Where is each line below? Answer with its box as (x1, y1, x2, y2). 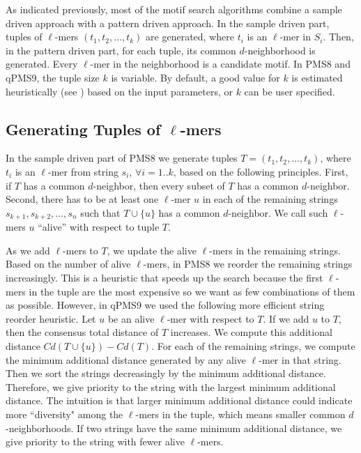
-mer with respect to (167, 311, 254, 325)
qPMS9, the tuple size (6, 70, 100, 84)
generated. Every (6, 56, 78, 71)
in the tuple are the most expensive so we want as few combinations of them (29, 284, 355, 298)
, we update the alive (107, 243, 197, 257)
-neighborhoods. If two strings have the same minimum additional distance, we (6, 420, 342, 435)
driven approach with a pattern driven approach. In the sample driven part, (6, 15, 330, 30)
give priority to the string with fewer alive (6, 434, 185, 449)
